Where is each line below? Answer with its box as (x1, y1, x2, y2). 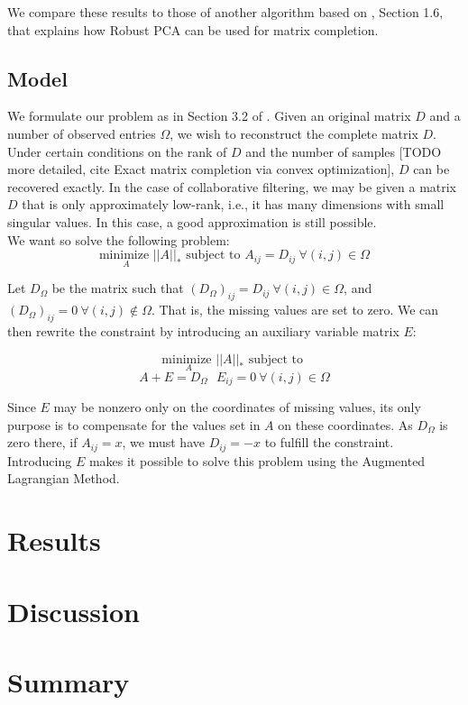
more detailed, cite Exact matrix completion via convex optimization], (7, 160, 395, 179)
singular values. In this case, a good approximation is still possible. (7, 212, 377, 231)
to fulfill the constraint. (264, 433, 394, 452)
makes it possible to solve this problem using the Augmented (88, 451, 426, 470)
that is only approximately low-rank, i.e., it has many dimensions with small (22, 195, 445, 214)
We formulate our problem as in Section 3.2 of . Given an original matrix (7, 106, 411, 125)
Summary (7, 663, 130, 700)
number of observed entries (7, 124, 156, 142)
